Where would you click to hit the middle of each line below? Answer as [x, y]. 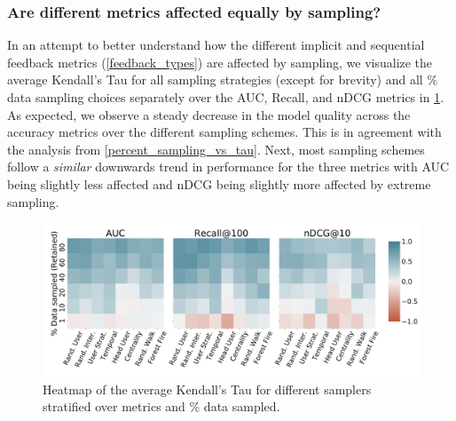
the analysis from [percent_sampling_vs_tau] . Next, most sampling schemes [216, 149]
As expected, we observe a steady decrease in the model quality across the [209, 114]
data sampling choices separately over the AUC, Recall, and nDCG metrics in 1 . [226, 97]
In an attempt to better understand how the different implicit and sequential [216, 45]
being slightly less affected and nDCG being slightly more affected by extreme [219, 183]
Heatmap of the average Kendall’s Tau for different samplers [207, 389]
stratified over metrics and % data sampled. [161, 406]
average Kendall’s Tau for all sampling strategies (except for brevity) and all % [223, 79]
